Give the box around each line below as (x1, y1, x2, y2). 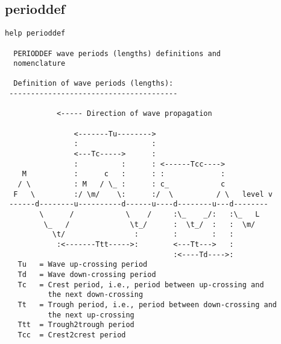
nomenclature (13, 59, 66, 68)
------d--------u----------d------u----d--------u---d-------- (9, 200, 268, 209)
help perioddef (5, 29, 66, 38)
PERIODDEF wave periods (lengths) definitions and (13, 49, 221, 58)
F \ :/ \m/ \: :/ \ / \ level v (13, 190, 273, 199)
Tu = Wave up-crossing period (17, 260, 148, 269)
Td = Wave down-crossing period (17, 270, 156, 279)
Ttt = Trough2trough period (17, 320, 134, 330)
